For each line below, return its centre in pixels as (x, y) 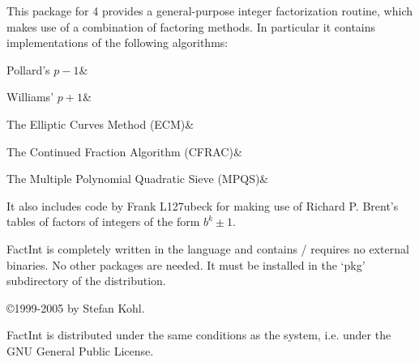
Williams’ (30, 97)
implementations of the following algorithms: (118, 43)
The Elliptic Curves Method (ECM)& (100, 124)
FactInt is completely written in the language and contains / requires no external (208, 248)
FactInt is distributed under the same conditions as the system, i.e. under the (199, 335)
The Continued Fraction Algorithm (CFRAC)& (124, 151)
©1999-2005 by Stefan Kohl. (76, 307)
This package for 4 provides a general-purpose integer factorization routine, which (210, 11)
